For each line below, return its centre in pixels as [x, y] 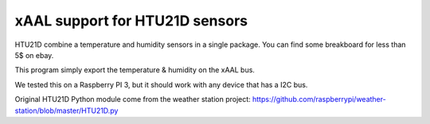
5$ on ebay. [34, 55]
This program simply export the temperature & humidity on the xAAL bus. [135, 70]
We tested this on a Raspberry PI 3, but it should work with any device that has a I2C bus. [161, 84]
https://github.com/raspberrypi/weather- [319, 99]
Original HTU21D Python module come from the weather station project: [133, 99]
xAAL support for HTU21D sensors [131, 21]
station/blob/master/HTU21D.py [66, 110]
